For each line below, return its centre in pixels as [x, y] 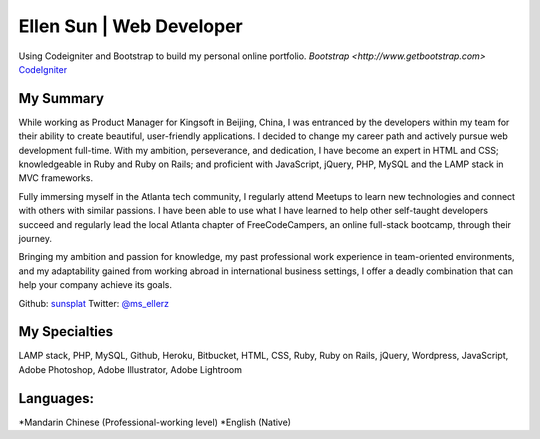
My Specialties [66, 331]
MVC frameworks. [56, 178]
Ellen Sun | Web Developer [131, 26]
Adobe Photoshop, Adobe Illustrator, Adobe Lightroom [130, 369]
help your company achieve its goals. [95, 285]
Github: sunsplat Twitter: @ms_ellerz [94, 303]
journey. [35, 238]
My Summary [61, 98]
